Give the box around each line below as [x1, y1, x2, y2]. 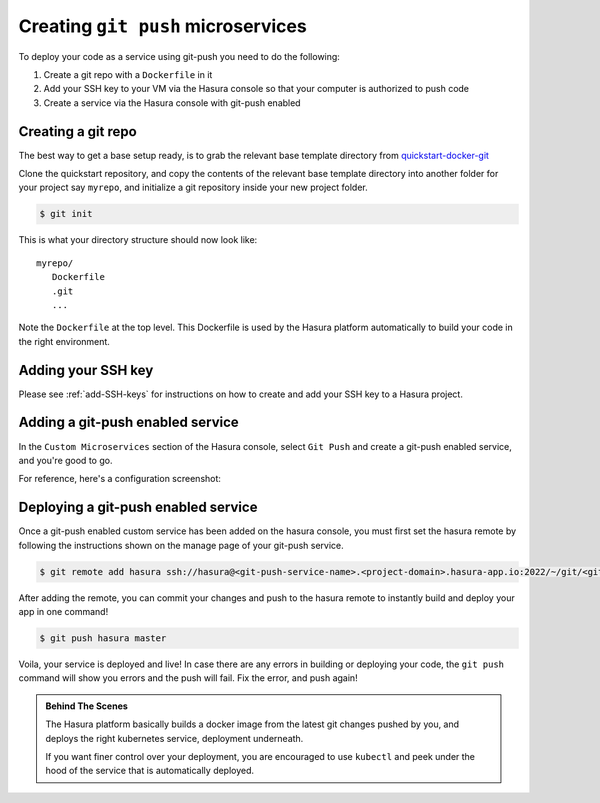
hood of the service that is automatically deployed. [45, 765, 255, 777]
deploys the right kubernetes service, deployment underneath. [45, 732, 304, 744]
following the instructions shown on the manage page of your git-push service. [18, 539, 344, 551]
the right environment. [18, 335, 110, 347]
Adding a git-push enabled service [18, 414, 239, 431]
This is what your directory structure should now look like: [18, 234, 258, 246]
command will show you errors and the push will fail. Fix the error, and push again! [18, 672, 359, 684]
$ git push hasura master [39, 632, 167, 644]
